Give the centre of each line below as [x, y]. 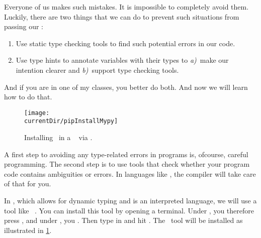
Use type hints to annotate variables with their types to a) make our [122, 60]
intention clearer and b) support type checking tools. [97, 70]
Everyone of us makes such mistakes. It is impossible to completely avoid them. [126, 7]
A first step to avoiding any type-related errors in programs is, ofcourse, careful [126, 154]
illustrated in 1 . [28, 230]
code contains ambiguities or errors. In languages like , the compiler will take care [130, 173]
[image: [37, 113]
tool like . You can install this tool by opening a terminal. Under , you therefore [129, 210]
